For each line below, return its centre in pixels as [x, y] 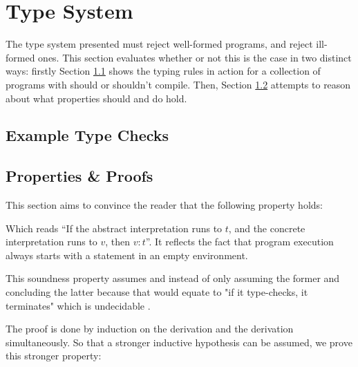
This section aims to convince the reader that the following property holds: [164, 205]
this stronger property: [54, 356]
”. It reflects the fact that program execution [239, 242]
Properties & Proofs [79, 176]
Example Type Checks [87, 135]
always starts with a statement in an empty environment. [127, 255]
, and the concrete [267, 228]
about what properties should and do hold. [96, 98]
